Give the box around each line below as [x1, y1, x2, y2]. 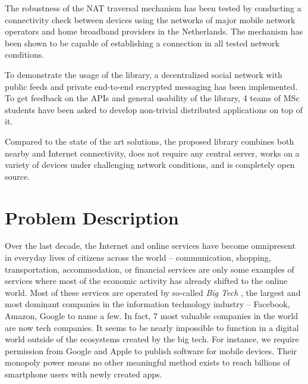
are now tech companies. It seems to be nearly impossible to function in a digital [5, 321, 299, 333]
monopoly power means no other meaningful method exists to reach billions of [5, 356, 290, 369]
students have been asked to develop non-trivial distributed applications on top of [5, 103, 303, 115]
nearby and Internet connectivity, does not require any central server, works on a [5, 146, 300, 159]
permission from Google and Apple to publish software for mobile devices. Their [5, 344, 297, 357]
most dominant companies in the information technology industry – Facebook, [5, 298, 290, 310]
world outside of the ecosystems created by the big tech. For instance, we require [5, 333, 299, 345]
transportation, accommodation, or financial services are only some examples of [5, 263, 294, 275]
